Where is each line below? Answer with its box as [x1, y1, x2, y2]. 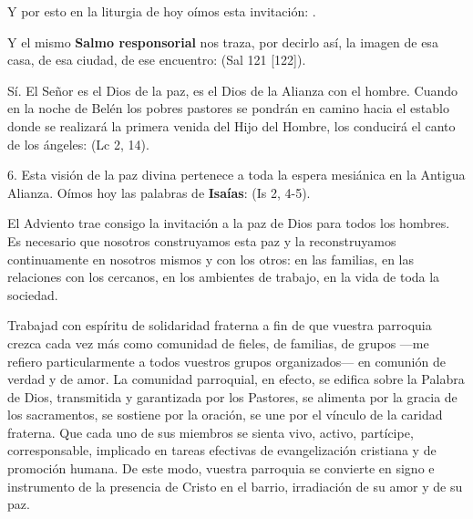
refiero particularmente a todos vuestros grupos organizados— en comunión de [7, 351, 446, 370]
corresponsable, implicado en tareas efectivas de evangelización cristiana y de [7, 441, 437, 460]
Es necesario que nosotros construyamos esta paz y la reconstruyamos [7, 231, 396, 250]
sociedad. [7, 285, 58, 304]
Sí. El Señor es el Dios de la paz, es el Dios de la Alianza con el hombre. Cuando [7, 80, 458, 99]
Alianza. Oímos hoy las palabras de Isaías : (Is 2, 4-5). [7, 182, 311, 202]
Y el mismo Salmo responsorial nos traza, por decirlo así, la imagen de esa [7, 32, 438, 51]
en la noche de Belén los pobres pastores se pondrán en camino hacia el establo [7, 99, 449, 118]
